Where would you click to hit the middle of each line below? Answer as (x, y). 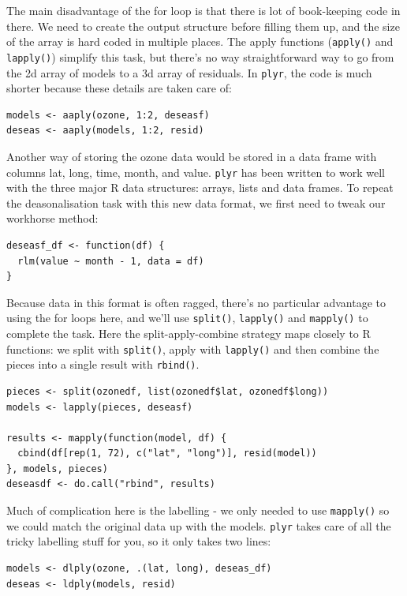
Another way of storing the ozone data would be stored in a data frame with (192, 156)
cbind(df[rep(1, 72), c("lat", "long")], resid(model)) (167, 454)
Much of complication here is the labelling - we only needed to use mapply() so (198, 510)
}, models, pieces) (57, 469)
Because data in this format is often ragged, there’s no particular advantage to (196, 302)
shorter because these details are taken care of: (119, 88)
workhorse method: (52, 218)
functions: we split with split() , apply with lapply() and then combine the (193, 349)
